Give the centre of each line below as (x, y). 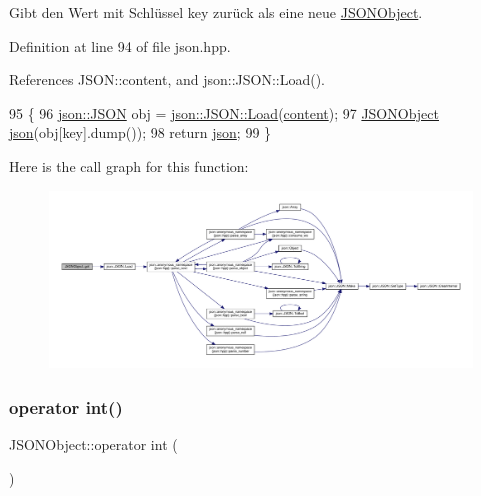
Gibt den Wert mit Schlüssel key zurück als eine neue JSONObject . (216, 12)
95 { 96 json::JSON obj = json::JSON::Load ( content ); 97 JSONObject (224, 112)
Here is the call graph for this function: (129, 165)
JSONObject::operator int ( (93, 444)
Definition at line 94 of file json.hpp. (120, 45)
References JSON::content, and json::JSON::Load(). (167, 79)
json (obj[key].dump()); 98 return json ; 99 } (140, 132)
